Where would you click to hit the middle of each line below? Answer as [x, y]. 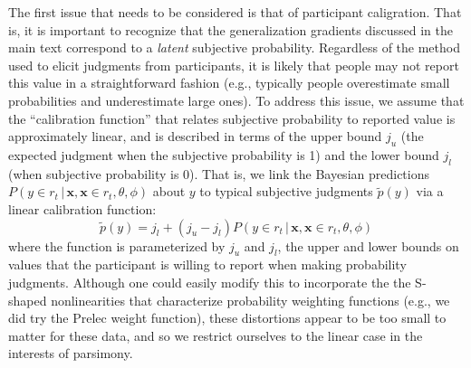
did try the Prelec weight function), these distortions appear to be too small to [227, 318]
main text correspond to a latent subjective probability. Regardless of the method [234, 47]
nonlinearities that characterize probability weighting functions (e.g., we [250, 300]
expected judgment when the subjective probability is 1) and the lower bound [224, 154]
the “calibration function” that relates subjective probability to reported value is [232, 118]
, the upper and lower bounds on [368, 245]
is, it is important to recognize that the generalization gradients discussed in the [231, 29]
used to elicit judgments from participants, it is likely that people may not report [234, 65]
